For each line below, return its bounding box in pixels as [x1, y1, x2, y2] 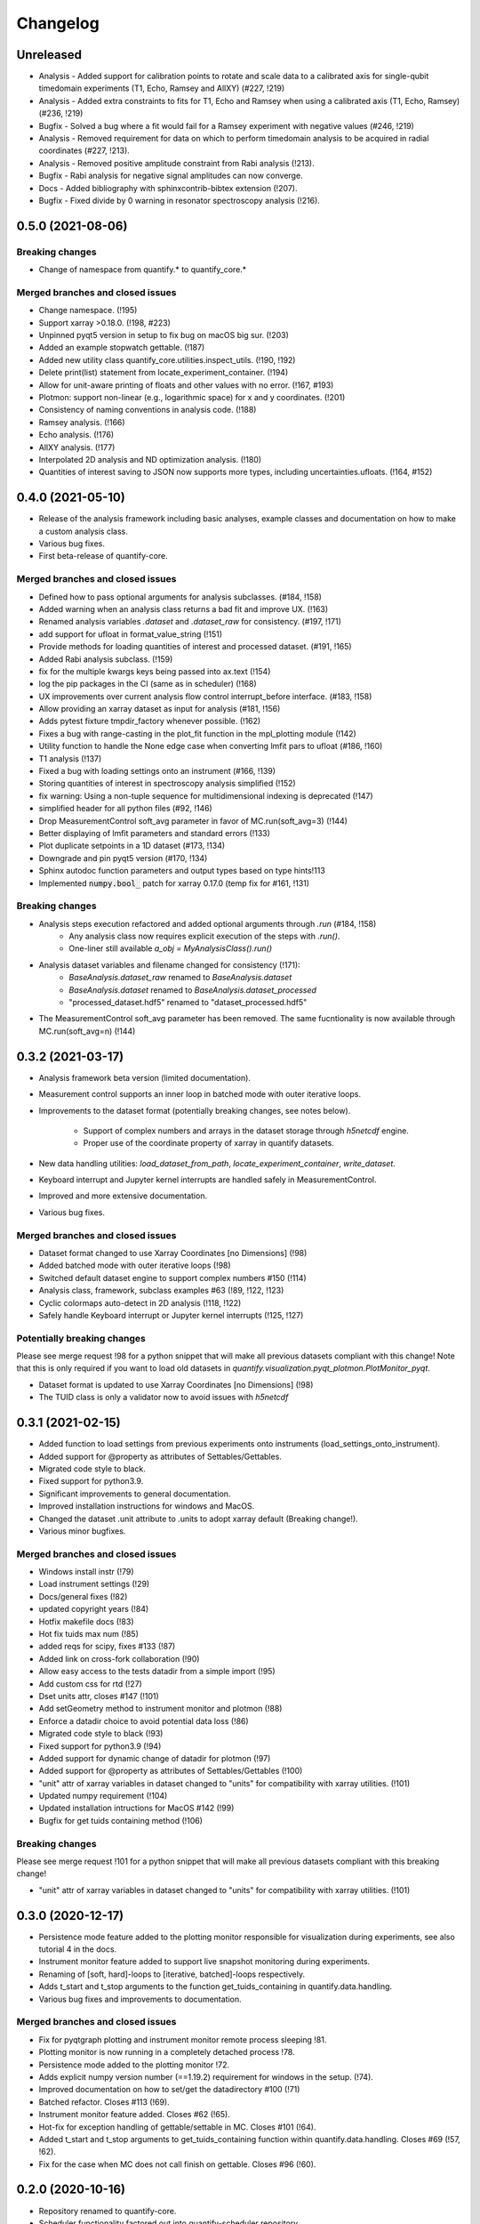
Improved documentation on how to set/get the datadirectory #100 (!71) [38, 2084, 300, 2095]
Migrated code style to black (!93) [38, 1728, 164, 1739]
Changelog [16, 13, 100, 33]
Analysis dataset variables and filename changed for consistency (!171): [38, 959, 301, 970]
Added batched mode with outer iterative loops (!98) [38, 1260, 231, 1271]
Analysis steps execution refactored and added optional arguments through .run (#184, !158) [38, 918, 377, 929]
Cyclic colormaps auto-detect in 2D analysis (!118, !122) [38, 1297, 242, 1308]
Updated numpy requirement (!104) [38, 1791, 168, 1801]
